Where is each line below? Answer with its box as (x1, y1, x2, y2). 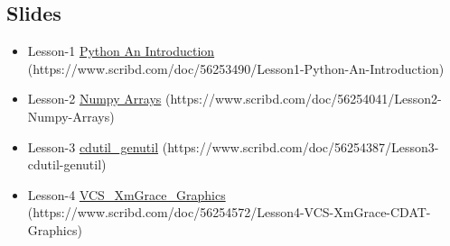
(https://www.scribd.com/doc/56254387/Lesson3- (162, 137, 439, 156)
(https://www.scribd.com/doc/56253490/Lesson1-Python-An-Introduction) (27, 59, 445, 77)
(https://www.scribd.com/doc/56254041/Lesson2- (164, 89, 442, 108)
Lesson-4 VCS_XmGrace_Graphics (27, 185, 226, 204)
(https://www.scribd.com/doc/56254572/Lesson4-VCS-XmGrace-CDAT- (27, 203, 431, 222)
